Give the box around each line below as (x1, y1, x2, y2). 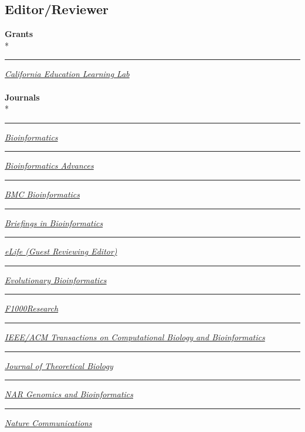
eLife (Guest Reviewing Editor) (5, 245, 117, 257)
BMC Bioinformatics (5, 187, 80, 200)
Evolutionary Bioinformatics (5, 273, 107, 286)
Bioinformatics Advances (5, 159, 94, 172)
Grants (5, 28, 33, 40)
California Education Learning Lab (5, 68, 130, 80)
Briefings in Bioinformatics (5, 216, 103, 229)
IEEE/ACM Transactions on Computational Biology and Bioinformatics (5, 330, 265, 343)
